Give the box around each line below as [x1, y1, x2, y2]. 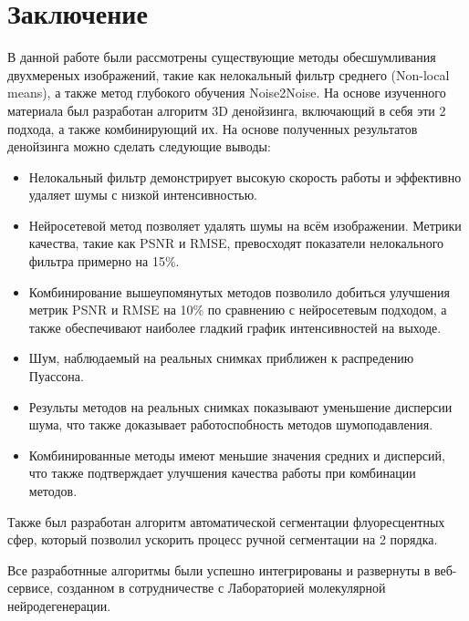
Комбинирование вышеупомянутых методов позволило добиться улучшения [28, 282, 450, 301]
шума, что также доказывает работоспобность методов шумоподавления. [28, 415, 433, 434]
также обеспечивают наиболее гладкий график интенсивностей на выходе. [28, 317, 442, 336]
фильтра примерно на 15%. [28, 252, 180, 271]
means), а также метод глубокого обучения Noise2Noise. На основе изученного [7, 83, 446, 102]
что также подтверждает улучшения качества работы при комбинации [28, 463, 416, 482]
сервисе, [7, 578, 54, 597]
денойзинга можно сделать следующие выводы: [7, 137, 271, 156]
